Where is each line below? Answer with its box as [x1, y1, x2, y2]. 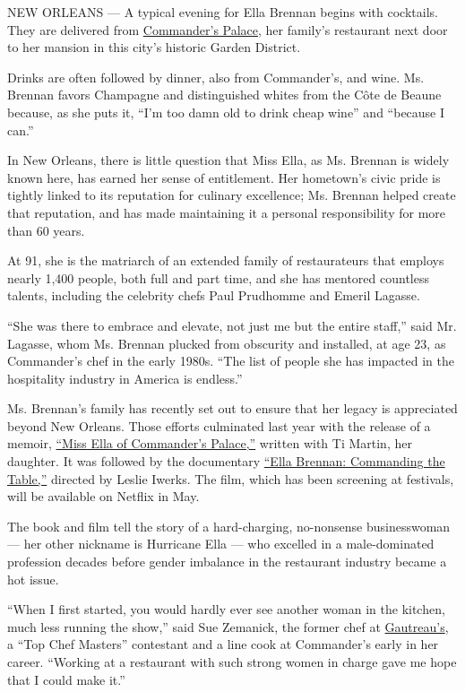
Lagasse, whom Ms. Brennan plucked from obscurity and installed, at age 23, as [7, 333, 446, 352]
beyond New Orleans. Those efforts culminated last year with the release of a [7, 416, 431, 435]
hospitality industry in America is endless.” [7, 368, 243, 387]
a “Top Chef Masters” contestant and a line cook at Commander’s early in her [7, 635, 439, 653]
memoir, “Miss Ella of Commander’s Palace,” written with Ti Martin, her [7, 434, 412, 453]
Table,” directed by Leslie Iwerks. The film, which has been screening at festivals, [7, 469, 454, 488]
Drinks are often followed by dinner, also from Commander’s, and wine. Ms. [7, 67, 425, 86]
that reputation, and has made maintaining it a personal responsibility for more [7, 203, 446, 221]
